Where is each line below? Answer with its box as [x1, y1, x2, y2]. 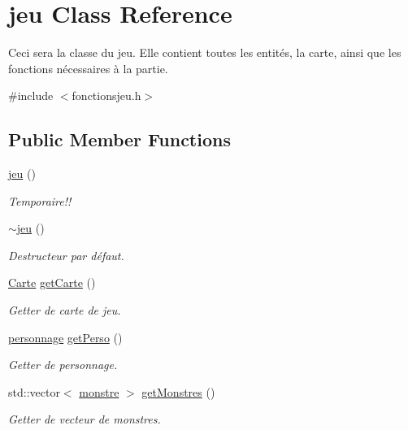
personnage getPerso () [8, 328, 123, 345]
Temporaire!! [8, 192, 72, 209]
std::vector [8, 383, 60, 400]
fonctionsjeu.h [72, 87, 141, 104]
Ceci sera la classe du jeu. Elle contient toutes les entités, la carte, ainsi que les [8, 44, 401, 61]
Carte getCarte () [8, 274, 96, 291]
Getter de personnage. [8, 356, 118, 373]
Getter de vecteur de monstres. [8, 410, 161, 428]
